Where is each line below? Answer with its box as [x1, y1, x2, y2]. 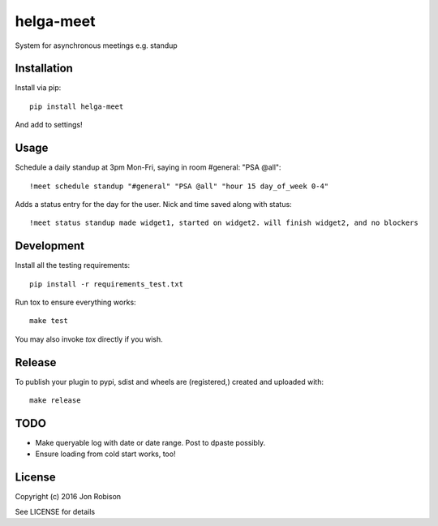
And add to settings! [15, 120, 83, 130]
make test [29, 317, 68, 326]
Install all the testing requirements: [15, 261, 131, 270]
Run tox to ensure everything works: [15, 297, 137, 307]
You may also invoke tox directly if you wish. [15, 334, 164, 344]
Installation [15, 62, 73, 75]
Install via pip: [15, 83, 62, 93]
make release [29, 396, 81, 405]
